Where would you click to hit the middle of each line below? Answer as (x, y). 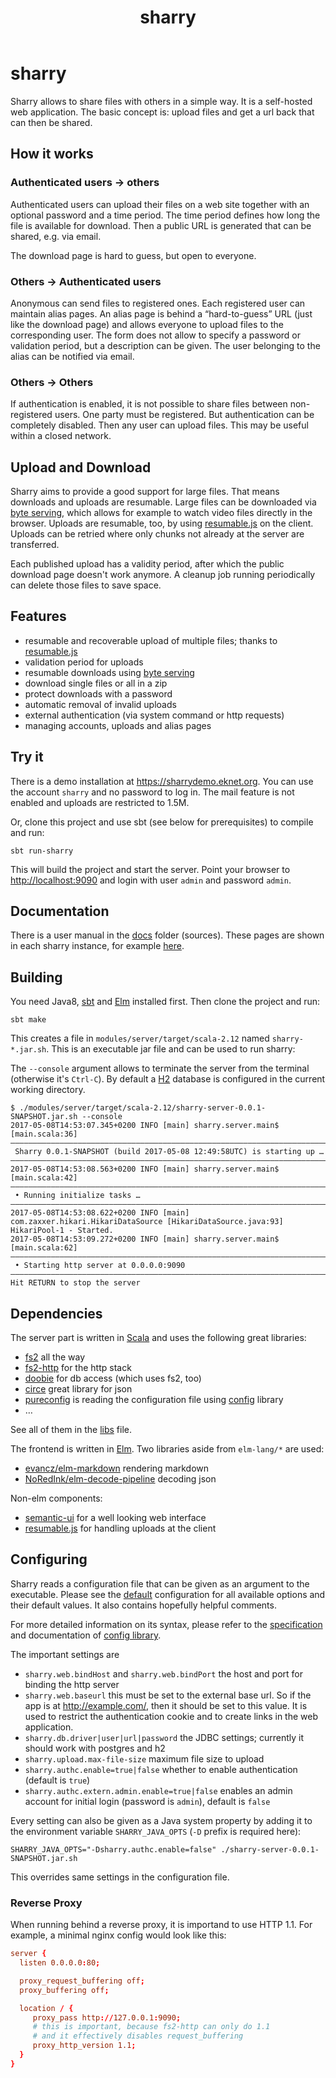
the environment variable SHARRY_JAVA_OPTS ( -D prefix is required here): (156, 1831)
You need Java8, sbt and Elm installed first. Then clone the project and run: (165, 1002)
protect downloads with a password (98, 693)
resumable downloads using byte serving (109, 672)
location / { (46, 2008)
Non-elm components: (56, 1498)
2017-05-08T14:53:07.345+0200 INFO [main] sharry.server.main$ (145, 1126)
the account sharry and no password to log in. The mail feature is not (152, 792)
